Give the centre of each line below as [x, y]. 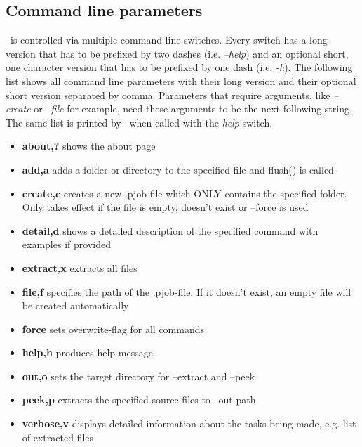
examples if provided [66, 244]
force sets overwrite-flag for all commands [113, 329]
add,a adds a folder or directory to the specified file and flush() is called [178, 169]
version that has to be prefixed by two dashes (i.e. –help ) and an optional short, [177, 53]
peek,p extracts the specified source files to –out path [139, 400]
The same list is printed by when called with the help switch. [139, 122]
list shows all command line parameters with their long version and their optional [181, 80]
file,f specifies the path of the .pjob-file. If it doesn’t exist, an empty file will [187, 291]
